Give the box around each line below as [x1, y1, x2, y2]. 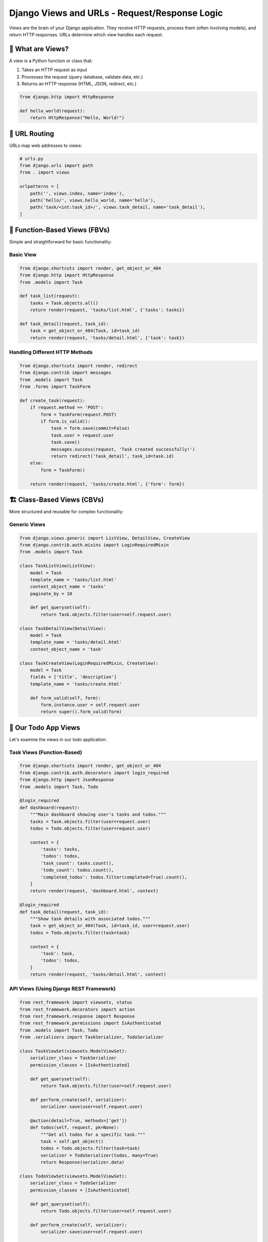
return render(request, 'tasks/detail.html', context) [30, 972, 166, 977]
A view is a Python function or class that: [9, 58, 93, 64]
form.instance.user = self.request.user [40, 702, 140, 707]
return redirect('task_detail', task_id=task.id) [51, 453, 174, 459]
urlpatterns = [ [19, 184, 60, 189]
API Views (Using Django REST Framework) [9, 985, 116, 992]
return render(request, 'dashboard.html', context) [30, 888, 159, 894]
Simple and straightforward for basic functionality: [9, 239, 112, 245]
